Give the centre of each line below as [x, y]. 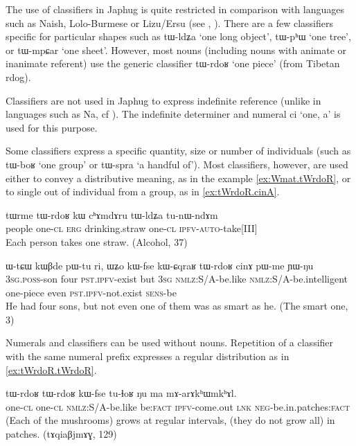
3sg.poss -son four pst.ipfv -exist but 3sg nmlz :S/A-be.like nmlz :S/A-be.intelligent [177, 279]
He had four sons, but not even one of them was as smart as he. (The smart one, [177, 306]
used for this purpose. [52, 127]
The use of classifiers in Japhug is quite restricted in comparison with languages [175, 9]
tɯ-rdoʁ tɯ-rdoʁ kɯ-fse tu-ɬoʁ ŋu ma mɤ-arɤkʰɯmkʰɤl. [121, 393]
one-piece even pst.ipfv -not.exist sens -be [91, 292]
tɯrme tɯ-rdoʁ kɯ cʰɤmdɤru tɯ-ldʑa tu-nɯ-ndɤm [112, 214]
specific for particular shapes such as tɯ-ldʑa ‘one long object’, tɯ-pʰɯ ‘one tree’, [178, 36]
